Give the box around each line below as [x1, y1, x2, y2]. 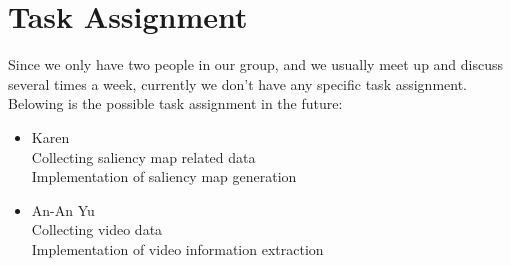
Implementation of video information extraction [31, 238, 324, 259]
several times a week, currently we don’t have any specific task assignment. [8, 73, 468, 94]
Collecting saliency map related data [31, 146, 256, 167]
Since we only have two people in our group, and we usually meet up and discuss [8, 54, 504, 75]
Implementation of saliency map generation [31, 166, 297, 187]
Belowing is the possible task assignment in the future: [8, 93, 343, 114]
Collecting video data [31, 219, 163, 240]
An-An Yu [31, 199, 95, 220]
